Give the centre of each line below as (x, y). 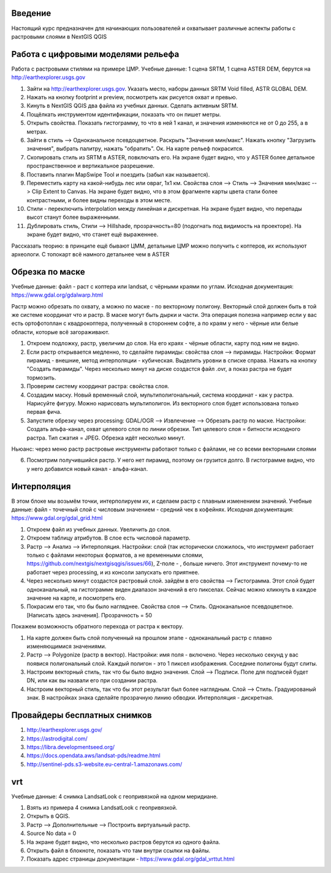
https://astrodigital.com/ (57, 738)
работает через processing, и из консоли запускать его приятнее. (113, 572)
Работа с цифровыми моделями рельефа (95, 54)
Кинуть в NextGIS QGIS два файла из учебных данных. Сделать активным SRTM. (132, 106)
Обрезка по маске (48, 272)
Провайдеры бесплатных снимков (82, 715)
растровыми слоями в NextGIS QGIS (59, 36)
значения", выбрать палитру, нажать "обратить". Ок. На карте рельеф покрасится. (135, 149)
